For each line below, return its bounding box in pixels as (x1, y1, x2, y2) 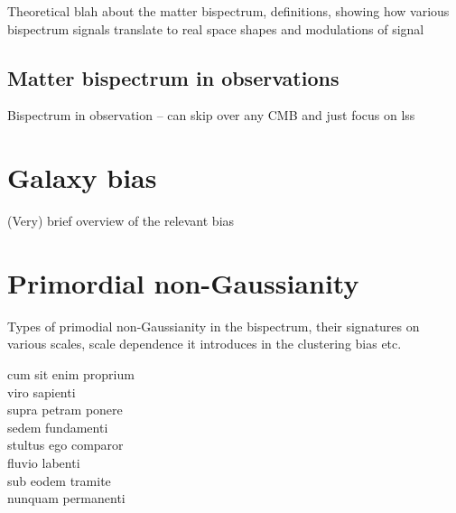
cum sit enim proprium (7, 365, 135, 384)
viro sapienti (7, 382, 76, 401)
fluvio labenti (7, 452, 80, 471)
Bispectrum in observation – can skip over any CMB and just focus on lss (7, 106, 415, 125)
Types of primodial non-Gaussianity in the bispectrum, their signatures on (7, 316, 420, 335)
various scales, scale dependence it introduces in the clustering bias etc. (7, 334, 402, 353)
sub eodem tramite (7, 471, 111, 490)
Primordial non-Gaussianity (7, 264, 359, 301)
